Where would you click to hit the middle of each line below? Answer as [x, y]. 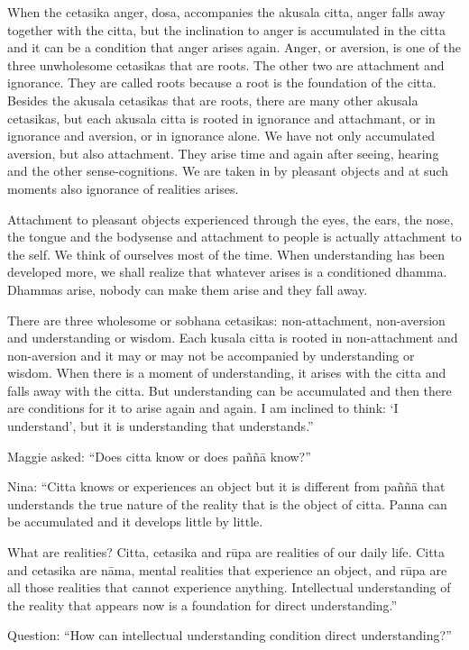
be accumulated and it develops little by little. [135, 522]
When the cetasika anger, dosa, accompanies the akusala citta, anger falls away [226, 12]
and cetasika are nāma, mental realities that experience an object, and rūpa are [227, 569]
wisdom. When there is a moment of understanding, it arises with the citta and [227, 373]
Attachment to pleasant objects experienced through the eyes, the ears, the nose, [230, 219]
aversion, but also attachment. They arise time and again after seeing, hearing [223, 153]
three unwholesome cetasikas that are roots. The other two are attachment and [226, 64]
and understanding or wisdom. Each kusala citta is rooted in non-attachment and [233, 338]
